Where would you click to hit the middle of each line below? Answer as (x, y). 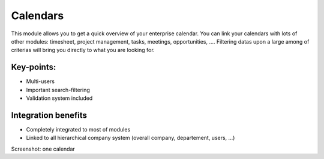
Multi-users (40, 81)
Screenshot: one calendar (43, 149)
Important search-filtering (58, 90)
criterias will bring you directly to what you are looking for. (83, 50)
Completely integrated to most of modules (78, 129)
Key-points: (34, 67)
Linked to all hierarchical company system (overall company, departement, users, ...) (130, 138)
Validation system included (59, 98)
